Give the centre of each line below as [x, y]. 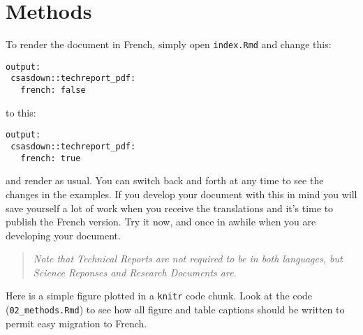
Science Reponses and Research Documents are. [135, 272]
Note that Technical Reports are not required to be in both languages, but [188, 259]
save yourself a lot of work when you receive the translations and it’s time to [170, 208]
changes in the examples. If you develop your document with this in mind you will [181, 194]
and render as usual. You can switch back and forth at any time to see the [165, 180]
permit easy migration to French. [76, 323]
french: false [53, 90]
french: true [51, 158]
